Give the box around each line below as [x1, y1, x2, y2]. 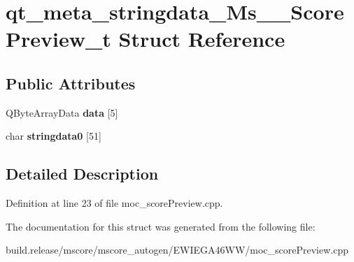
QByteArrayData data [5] [6, 105, 118, 119]
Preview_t [6, 24, 111, 53]
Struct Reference [118, 24, 285, 53]
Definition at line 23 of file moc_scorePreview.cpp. [6, 196, 223, 210]
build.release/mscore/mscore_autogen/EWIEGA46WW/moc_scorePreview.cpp [6, 242, 349, 257]
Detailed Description [6, 163, 159, 184]
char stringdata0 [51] [6, 129, 101, 143]
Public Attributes [6, 72, 136, 94]
